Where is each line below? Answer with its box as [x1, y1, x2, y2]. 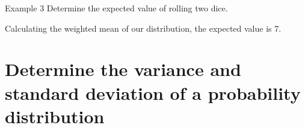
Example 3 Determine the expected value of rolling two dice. [5, 2, 228, 14]
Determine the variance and [5, 57, 241, 81]
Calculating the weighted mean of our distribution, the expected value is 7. [5, 22, 282, 34]
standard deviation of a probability [5, 80, 301, 105]
